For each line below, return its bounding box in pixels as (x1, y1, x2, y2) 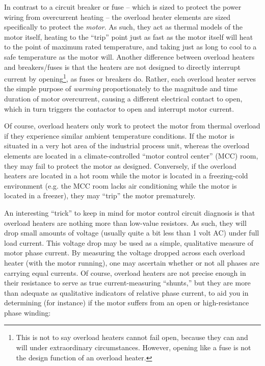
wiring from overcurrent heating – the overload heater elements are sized (4, 11, 231, 22)
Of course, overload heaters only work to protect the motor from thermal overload (4, 120, 260, 131)
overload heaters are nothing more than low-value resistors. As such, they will (4, 217, 247, 228)
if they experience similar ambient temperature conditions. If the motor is (4, 130, 234, 141)
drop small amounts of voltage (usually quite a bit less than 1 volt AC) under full (4, 227, 259, 238)
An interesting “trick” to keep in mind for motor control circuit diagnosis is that (4, 207, 255, 218)
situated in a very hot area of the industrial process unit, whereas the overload (4, 140, 250, 151)
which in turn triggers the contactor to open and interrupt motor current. (4, 103, 234, 114)
